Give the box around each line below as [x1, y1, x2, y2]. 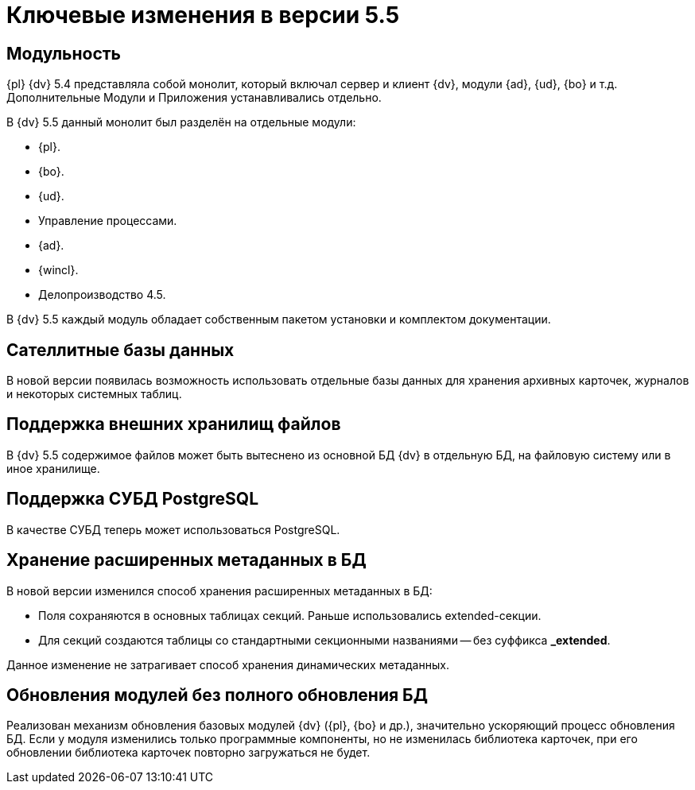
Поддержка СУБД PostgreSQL [6, 489, 258, 509]
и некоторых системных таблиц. [6, 387, 182, 401]
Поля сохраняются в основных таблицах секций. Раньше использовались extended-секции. [38, 608, 542, 622]
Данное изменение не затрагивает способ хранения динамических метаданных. [6, 657, 449, 672]
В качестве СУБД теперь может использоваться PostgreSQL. [6, 522, 340, 536]
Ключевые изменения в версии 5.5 [6, 2, 400, 29]
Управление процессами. [38, 214, 177, 228]
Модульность [6, 43, 122, 64]
